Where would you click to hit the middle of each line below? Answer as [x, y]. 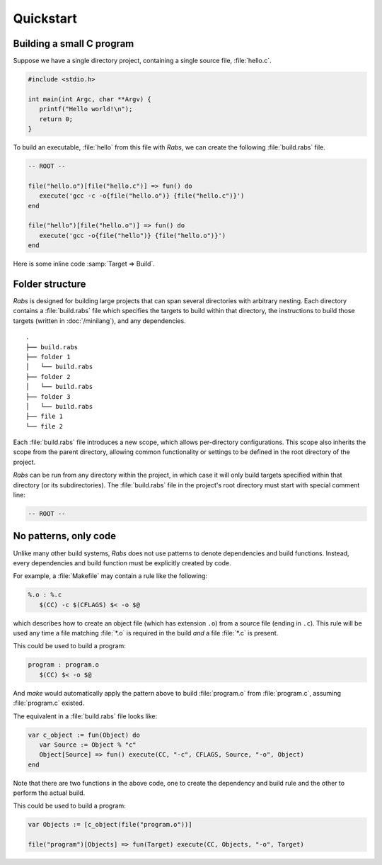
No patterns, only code [65, 536]
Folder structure [50, 284]
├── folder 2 [48, 377]
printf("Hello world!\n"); [86, 109]
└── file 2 [45, 426]
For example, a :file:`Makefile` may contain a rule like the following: [110, 576]
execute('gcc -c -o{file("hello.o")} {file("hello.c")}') [142, 196]
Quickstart [45, 18]
